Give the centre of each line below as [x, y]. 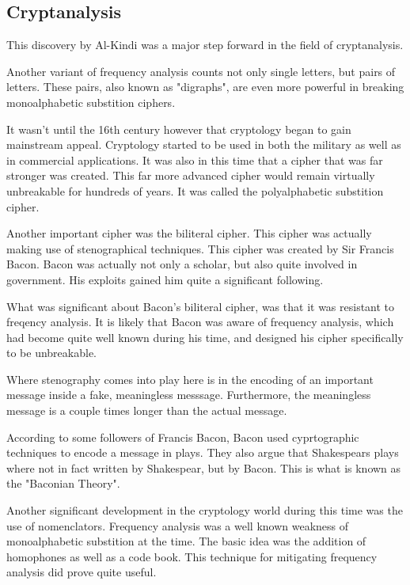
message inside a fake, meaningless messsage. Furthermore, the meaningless [189, 395]
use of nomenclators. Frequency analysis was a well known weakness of [178, 525]
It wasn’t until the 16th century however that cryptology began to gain [179, 129]
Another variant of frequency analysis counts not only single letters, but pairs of [201, 71]
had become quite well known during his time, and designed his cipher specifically [205, 337]
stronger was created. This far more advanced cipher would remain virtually [191, 175]
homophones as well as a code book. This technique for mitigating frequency [192, 556]
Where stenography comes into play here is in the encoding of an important [190, 379]
